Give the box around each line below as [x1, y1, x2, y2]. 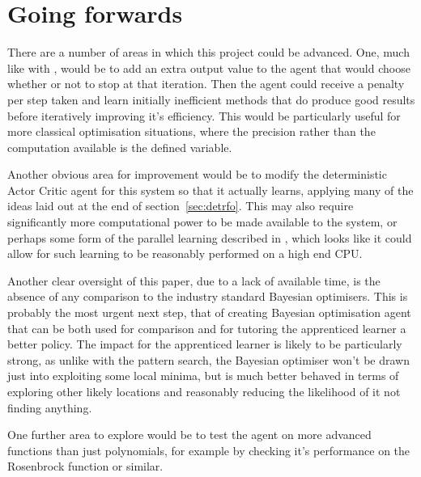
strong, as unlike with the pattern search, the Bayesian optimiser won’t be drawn [7, 351, 410, 368]
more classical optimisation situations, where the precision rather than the [7, 123, 376, 140]
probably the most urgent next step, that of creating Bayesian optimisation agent [7, 304, 411, 321]
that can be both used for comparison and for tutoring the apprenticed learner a [7, 319, 406, 336]
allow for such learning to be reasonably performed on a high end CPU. [7, 245, 363, 262]
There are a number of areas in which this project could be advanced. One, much [7, 44, 410, 61]
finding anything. [7, 399, 92, 416]
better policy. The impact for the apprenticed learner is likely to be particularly [7, 336, 402, 352]
